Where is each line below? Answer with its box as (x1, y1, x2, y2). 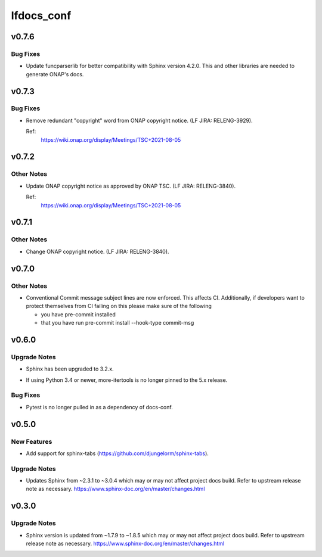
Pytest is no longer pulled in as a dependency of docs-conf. (26, 403, 173, 410)
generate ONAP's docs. (26, 70, 84, 77)
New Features (11, 437, 52, 446)
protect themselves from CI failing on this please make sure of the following (26, 303, 212, 310)
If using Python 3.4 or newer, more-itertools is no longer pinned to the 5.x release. (26, 376, 228, 384)
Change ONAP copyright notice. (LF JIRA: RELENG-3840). (26, 248, 169, 255)
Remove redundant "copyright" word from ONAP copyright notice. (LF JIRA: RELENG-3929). (26, 117, 253, 124)
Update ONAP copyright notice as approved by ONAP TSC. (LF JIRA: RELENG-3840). (26, 182, 236, 189)
